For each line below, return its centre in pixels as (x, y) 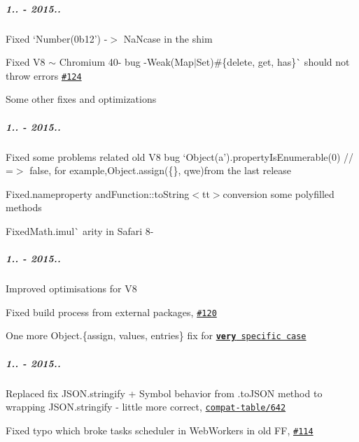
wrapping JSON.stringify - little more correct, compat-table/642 (146, 407)
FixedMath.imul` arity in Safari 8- (80, 230)
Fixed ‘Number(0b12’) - (57, 38)
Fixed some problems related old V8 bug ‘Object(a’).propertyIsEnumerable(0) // (180, 156)
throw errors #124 (44, 75)
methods (24, 207)
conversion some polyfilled (279, 193)
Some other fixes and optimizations (81, 99)
